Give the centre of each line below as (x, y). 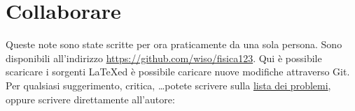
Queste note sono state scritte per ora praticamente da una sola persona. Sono (174, 44)
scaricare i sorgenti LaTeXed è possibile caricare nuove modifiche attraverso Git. (178, 72)
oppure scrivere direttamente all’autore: (90, 99)
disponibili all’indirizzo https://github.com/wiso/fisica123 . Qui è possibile (164, 58)
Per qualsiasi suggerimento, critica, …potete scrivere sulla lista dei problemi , (168, 85)
